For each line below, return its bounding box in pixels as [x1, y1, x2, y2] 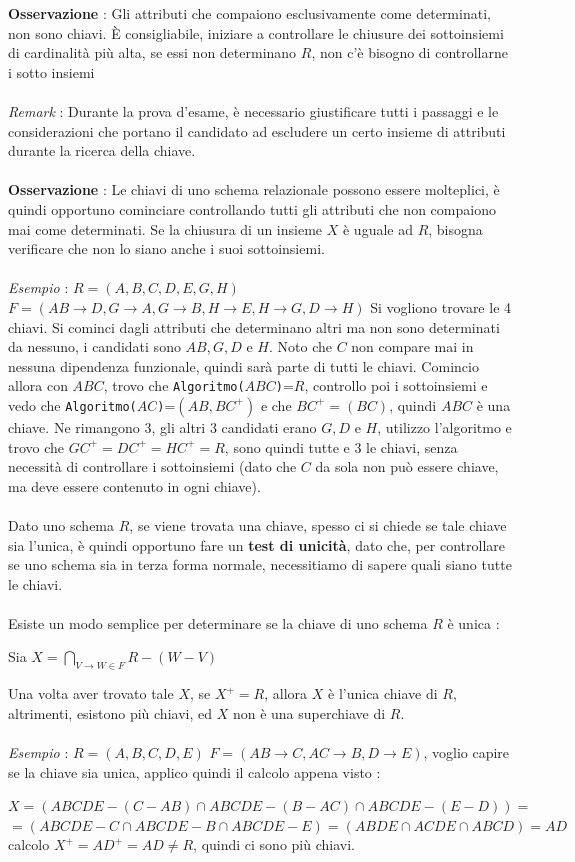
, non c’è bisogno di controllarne [311, 42, 508, 63]
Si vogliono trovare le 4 [370, 296, 512, 317]
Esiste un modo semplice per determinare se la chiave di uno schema [8, 612, 428, 633]
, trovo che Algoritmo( [103, 375, 245, 396]
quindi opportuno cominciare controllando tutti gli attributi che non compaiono [8, 198, 496, 219]
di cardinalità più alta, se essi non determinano [8, 42, 297, 63]
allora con [8, 375, 68, 396]
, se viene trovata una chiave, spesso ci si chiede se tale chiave [129, 514, 507, 535]
